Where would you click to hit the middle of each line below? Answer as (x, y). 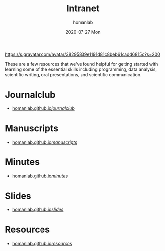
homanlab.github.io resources (42, 243)
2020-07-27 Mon (83, 32)
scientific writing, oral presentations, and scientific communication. (73, 74)
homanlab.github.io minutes (40, 176)
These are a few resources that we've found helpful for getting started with (82, 64)
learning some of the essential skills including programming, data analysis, (81, 69)
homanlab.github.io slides (38, 209)
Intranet (83, 9)
